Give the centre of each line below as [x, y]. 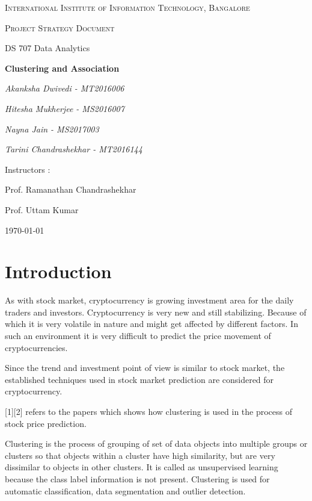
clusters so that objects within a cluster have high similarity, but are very [140, 455]
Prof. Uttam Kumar [42, 209]
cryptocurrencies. [36, 347]
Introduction [58, 271]
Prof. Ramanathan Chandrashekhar [71, 189]
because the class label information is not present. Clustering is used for [137, 478]
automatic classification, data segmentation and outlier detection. [125, 490]
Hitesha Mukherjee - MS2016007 [65, 108]
